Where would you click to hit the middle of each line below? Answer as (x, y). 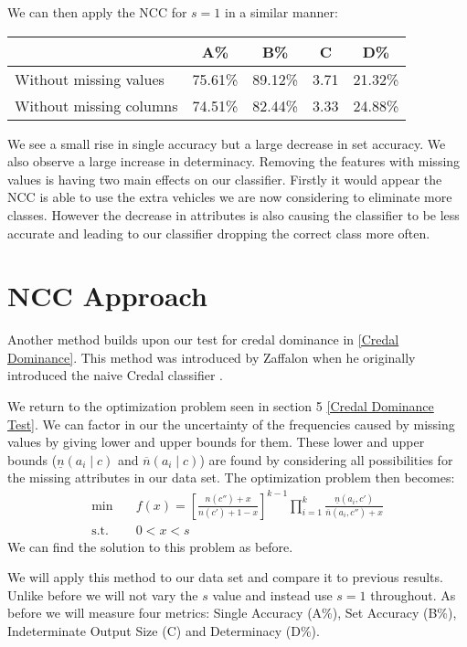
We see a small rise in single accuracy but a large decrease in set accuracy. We (227, 143)
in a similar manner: (281, 12)
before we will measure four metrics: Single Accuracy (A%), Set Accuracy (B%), (232, 613)
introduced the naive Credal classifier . (115, 375)
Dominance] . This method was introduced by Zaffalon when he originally (212, 357)
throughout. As (413, 594)
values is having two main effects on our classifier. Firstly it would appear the (225, 179)
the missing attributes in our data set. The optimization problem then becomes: (231, 477)
